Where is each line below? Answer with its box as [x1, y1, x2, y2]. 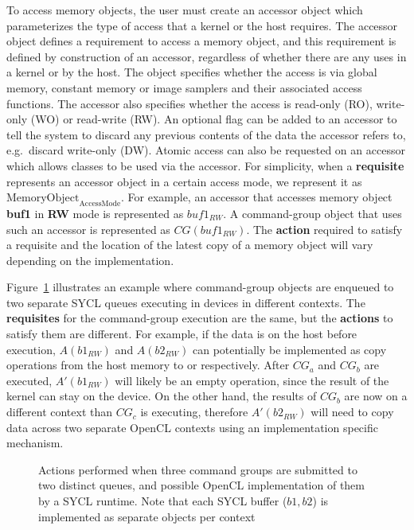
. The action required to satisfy [246, 220, 403, 237]
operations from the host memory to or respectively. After [6, 357, 290, 373]
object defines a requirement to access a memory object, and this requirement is [6, 33, 396, 49]
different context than [6, 403, 113, 420]
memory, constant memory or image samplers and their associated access [6, 79, 362, 95]
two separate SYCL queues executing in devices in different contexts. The [6, 294, 365, 310]
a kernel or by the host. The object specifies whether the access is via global [6, 64, 377, 80]
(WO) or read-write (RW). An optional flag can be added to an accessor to [30, 111, 397, 127]
